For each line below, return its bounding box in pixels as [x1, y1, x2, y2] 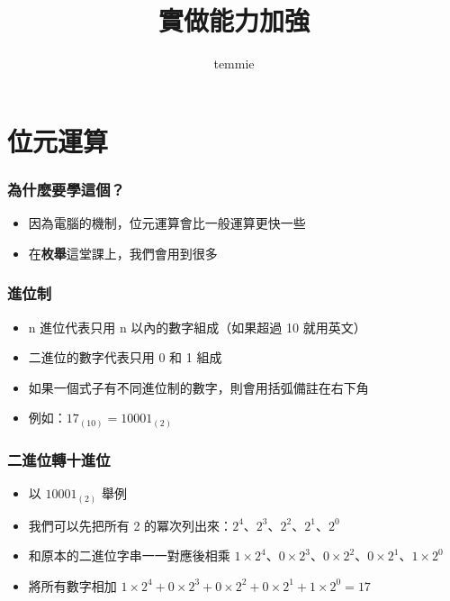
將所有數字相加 [28, 576, 117, 595]
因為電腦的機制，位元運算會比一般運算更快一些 [28, 214, 306, 232]
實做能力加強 [157, 2, 310, 39]
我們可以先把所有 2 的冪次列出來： [28, 515, 233, 534]
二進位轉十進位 [7, 448, 111, 470]
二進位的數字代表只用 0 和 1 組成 [28, 348, 222, 367]
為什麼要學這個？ [7, 178, 125, 200]
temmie [213, 54, 255, 73]
